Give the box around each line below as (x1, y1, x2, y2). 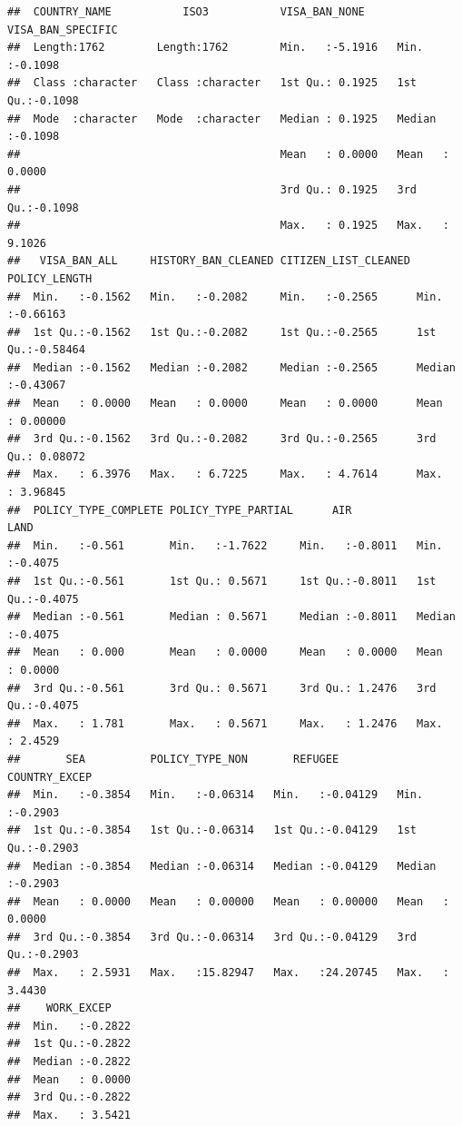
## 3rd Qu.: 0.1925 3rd (7, 183, 418, 196)
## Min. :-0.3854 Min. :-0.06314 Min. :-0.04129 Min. (7, 788, 424, 802)
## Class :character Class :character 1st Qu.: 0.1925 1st (7, 76, 418, 90)
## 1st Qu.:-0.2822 (7, 1037, 132, 1051)
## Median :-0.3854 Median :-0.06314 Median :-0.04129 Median (7, 859, 437, 873)
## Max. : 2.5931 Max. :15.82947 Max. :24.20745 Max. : (7, 966, 449, 980)
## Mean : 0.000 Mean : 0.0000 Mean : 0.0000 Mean (7, 646, 443, 659)
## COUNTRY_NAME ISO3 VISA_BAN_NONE (7, 5, 365, 18)
